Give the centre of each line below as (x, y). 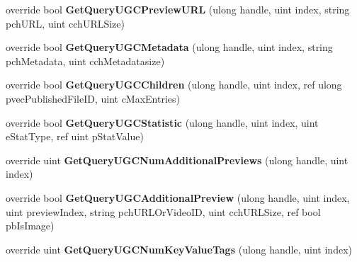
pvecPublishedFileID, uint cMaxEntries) (93, 98)
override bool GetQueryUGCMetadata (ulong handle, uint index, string (169, 47)
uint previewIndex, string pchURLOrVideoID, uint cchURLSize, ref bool (163, 211)
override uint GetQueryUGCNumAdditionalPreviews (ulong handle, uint (177, 160)
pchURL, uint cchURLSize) (65, 23)
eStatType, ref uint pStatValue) (75, 136)
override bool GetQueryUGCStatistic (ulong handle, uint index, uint (162, 122)
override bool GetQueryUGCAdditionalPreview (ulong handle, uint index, (178, 197)
